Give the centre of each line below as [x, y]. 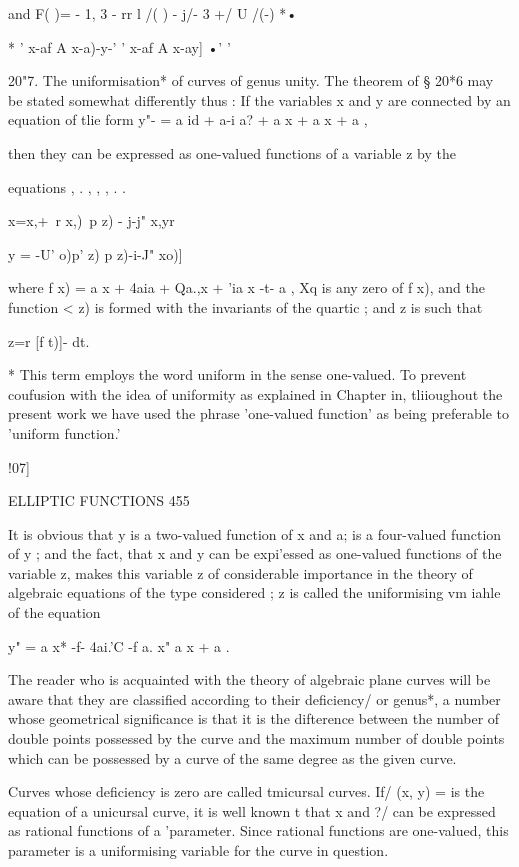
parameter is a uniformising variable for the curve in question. [198, 850]
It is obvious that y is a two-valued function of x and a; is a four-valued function [255, 533]
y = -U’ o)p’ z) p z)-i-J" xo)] [95, 253]
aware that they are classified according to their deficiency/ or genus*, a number [254, 698]
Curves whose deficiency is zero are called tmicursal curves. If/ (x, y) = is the [246, 791]
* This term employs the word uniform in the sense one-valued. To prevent [237, 374]
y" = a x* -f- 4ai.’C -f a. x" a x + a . [119, 645]
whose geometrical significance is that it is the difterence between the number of [254, 718]
